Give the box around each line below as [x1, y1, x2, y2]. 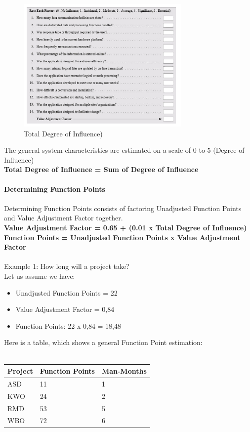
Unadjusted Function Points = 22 [15, 287, 118, 298]
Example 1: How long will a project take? [4, 261, 129, 271]
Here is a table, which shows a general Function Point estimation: [4, 337, 203, 347]
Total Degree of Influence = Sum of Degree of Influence [4, 164, 199, 174]
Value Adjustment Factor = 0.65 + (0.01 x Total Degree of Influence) [4, 222, 247, 233]
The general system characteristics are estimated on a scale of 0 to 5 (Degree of [4, 145, 245, 155]
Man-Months [101, 366, 147, 376]
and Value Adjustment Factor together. [4, 213, 123, 223]
